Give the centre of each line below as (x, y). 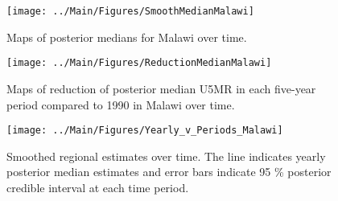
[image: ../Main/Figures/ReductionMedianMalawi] (139, 63)
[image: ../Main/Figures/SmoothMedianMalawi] (130, 11)
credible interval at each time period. (98, 187)
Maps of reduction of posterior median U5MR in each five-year (161, 88)
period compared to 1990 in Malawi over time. (121, 104)
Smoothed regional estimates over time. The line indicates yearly (166, 156)
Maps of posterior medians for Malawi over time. (127, 37)
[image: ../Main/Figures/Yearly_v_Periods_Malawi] (145, 131)
